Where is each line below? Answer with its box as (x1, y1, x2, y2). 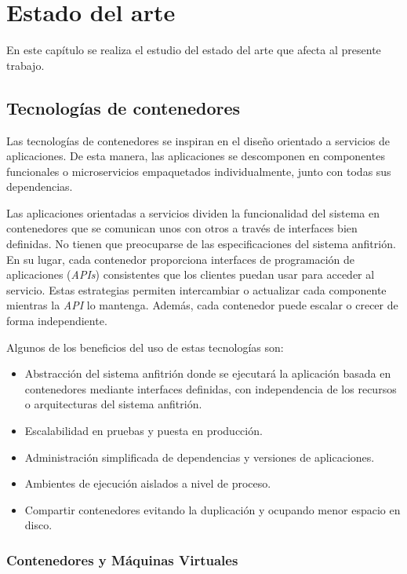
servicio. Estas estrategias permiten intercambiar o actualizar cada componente (6, 281, 387, 298)
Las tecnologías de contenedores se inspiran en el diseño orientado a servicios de (6, 132, 390, 148)
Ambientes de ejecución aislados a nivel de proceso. (24, 475, 271, 492)
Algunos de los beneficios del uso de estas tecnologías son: (6, 338, 284, 355)
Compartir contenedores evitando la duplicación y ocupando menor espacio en (24, 501, 401, 517)
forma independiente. (6, 313, 107, 329)
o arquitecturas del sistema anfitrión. (24, 396, 202, 412)
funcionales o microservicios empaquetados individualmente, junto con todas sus (6, 163, 391, 179)
